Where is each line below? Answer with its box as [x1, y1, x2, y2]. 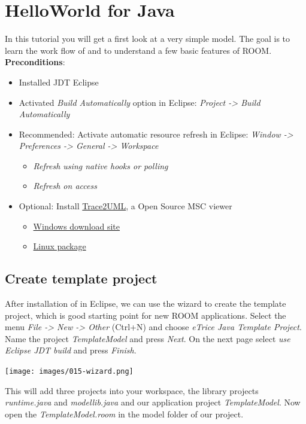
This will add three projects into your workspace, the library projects [5, 384, 259, 396]
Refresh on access [33, 179, 97, 192]
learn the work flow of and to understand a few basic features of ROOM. [5, 44, 272, 56]
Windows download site [33, 219, 120, 232]
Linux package [33, 240, 86, 252]
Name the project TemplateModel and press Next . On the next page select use [5, 332, 290, 344]
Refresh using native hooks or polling [33, 159, 168, 172]
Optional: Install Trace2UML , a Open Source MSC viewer [19, 200, 232, 212]
